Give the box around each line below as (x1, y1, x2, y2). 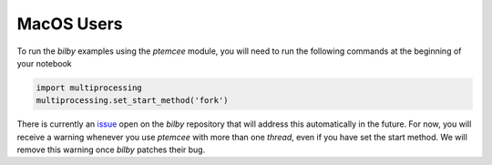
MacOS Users (16, 14, 123, 34)
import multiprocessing (36, 82, 143, 93)
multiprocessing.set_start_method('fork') (36, 96, 229, 106)
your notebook (16, 57, 72, 68)
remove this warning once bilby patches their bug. (16, 144, 206, 155)
